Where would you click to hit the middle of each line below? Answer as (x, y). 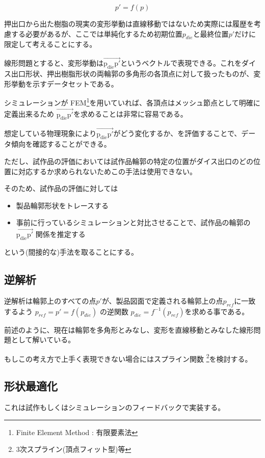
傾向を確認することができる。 (61, 144)
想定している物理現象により (50, 133)
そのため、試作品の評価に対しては (61, 188)
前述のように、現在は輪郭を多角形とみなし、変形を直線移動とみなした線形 (129, 329)
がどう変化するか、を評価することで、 (177, 133)
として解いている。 (43, 340)
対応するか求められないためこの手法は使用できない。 (107, 171)
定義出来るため (29, 114)
